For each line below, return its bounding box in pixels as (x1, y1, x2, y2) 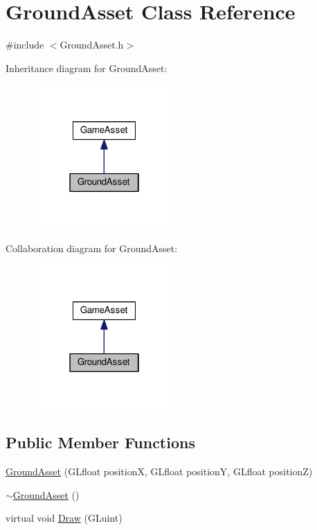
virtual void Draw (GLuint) (6, 511, 123, 525)
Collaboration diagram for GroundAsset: (6, 240, 178, 255)
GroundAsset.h (60, 37, 124, 52)
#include (6, 37, 44, 52)
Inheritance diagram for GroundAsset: (6, 60, 167, 75)
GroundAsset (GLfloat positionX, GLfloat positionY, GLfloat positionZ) (6, 464, 313, 479)
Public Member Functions (6, 432, 195, 453)
